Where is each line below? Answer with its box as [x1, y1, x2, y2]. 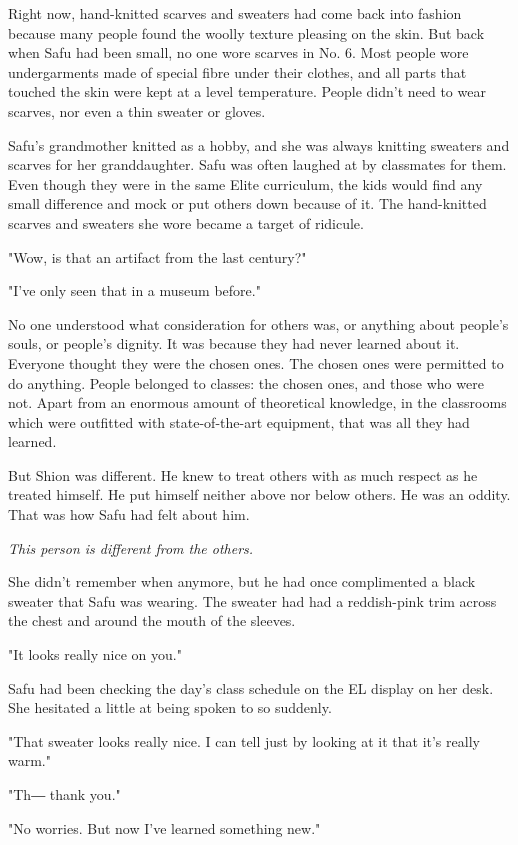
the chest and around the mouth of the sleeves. [8, 610, 296, 631]
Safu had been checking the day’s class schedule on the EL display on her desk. [8, 677, 494, 698]
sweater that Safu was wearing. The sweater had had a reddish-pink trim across [8, 590, 497, 611]
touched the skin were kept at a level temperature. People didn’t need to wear [8, 81, 486, 102]
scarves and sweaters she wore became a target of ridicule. [8, 212, 364, 233]
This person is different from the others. [8, 537, 254, 558]
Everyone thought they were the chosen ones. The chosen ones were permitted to [8, 352, 504, 373]
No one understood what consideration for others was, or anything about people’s [8, 313, 509, 334]
